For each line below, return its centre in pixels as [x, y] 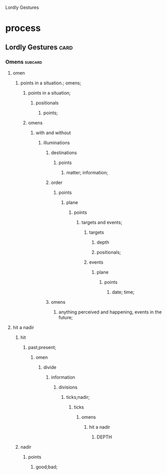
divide [50, 367]
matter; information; [87, 172]
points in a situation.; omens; [51, 83]
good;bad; [47, 467]
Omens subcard [24, 62]
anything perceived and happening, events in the [110, 312]
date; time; [123, 292]
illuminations [57, 142]
